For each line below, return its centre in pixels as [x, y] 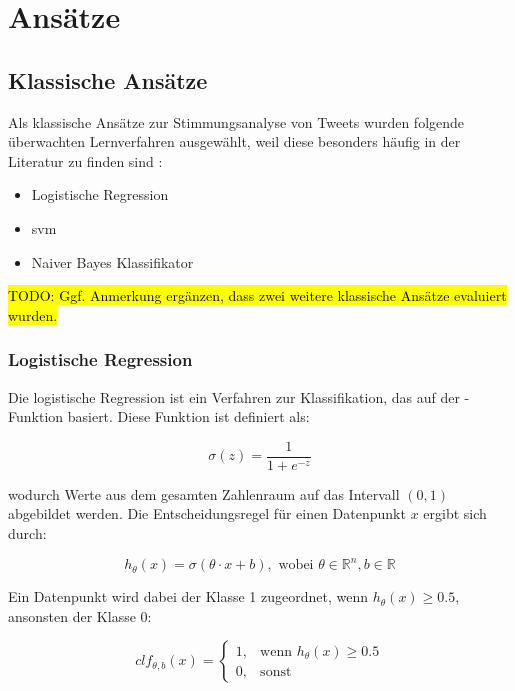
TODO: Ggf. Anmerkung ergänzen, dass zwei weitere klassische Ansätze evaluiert [257, 295]
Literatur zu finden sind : [85, 160]
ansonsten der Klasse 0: [80, 615]
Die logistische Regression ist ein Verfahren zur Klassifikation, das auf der [234, 396]
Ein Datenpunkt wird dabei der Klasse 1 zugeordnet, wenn [188, 596]
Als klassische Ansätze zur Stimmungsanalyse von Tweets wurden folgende [236, 121]
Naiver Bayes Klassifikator [112, 261]
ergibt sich [455, 513]
